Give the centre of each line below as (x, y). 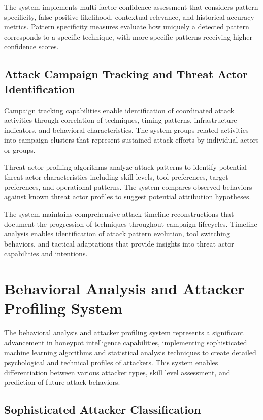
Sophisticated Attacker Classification (103, 410)
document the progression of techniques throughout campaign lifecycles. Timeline (131, 223)
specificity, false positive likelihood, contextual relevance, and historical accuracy (129, 16)
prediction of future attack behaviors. (62, 382)
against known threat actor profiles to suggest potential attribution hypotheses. (128, 197)
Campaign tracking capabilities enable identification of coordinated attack (119, 110)
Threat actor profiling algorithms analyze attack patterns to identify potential (125, 167)
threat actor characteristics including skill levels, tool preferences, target (116, 177)
